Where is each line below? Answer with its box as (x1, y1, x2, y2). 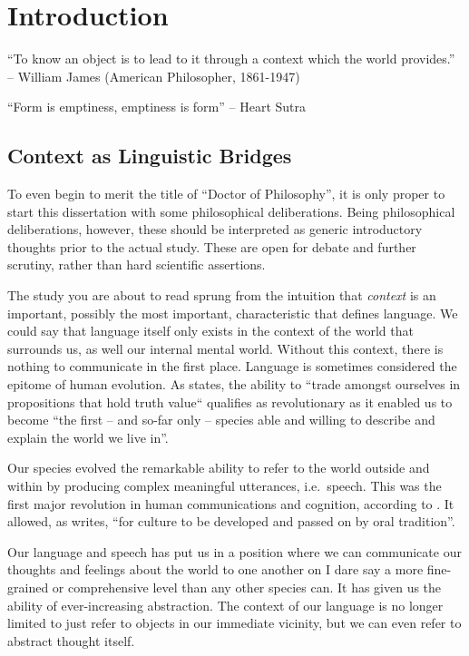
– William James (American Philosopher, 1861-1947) (7, 66, 300, 85)
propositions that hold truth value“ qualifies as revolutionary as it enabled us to (7, 392, 453, 411)
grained (7, 577, 49, 596)
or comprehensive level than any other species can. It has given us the (52, 577, 442, 596)
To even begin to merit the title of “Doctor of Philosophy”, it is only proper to (7, 184, 445, 203)
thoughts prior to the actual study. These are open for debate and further (7, 237, 416, 256)
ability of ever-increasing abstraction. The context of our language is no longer (7, 595, 444, 614)
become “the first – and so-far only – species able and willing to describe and (7, 410, 435, 429)
